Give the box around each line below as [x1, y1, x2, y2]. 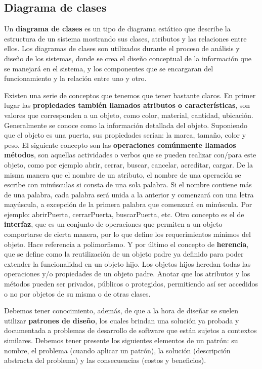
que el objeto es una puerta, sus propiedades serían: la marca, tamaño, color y [4, 130, 246, 140]
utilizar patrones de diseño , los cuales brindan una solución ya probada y [4, 315, 239, 325]
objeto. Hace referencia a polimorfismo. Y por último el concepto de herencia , [4, 238, 249, 249]
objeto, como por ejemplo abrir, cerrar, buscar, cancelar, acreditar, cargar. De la [4, 159, 253, 170]
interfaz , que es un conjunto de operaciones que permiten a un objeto [4, 219, 223, 229]
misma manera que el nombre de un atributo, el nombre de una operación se [4, 169, 241, 180]
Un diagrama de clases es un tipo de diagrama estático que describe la [4, 23, 231, 34]
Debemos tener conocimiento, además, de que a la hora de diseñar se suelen [4, 305, 239, 316]
